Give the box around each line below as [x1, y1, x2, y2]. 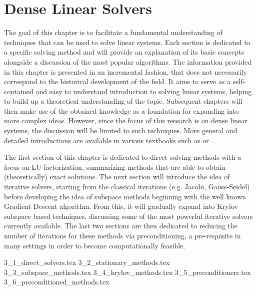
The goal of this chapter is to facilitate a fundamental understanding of [4, 27, 222, 38]
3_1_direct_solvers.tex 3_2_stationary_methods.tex [4, 257, 170, 267]
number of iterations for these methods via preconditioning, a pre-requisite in [4, 230, 241, 240]
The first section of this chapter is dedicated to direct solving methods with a [4, 152, 241, 162]
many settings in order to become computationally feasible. [4, 240, 185, 250]
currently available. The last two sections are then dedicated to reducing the [4, 220, 238, 231]
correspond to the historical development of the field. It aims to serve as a [4, 76, 231, 87]
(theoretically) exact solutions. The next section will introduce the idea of [4, 171, 230, 182]
